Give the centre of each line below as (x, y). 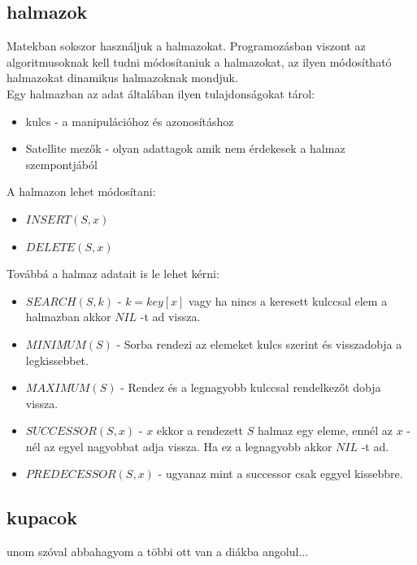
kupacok (42, 517)
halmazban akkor (68, 317)
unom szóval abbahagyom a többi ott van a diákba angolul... (158, 552)
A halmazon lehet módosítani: (81, 191)
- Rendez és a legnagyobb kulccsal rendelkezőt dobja (251, 387)
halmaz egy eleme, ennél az (325, 430)
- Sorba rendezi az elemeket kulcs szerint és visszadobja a (259, 343)
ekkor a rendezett (200, 430)
